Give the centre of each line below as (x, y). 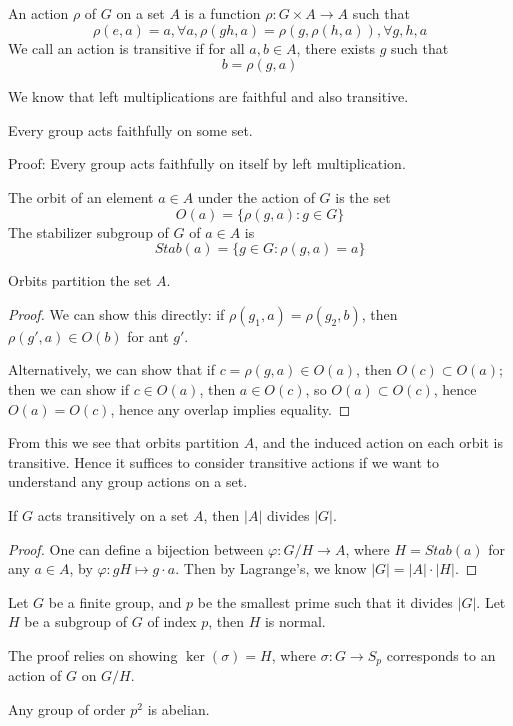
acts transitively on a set (113, 514)
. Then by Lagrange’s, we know (271, 568)
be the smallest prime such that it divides (325, 601)
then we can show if (69, 388)
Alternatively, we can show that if (112, 369)
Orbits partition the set (80, 280)
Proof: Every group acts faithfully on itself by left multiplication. (207, 163)
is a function (222, 13)
